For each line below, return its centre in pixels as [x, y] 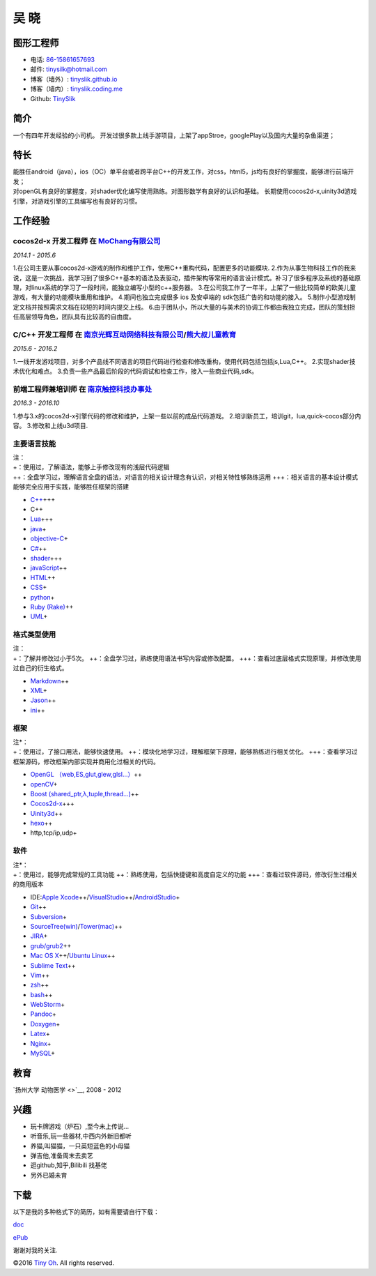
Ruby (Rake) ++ [52, 607]
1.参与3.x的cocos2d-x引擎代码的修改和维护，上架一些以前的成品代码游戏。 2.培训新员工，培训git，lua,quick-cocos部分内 [187, 416]
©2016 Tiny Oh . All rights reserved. [64, 1263]
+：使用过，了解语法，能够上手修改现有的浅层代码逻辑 [91, 467]
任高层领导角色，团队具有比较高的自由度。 [74, 317]
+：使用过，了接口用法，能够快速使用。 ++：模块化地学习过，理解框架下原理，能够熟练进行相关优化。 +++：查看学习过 [185, 752]
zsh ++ [39, 985]
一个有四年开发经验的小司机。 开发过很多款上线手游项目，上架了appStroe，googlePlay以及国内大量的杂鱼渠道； [174, 135]
